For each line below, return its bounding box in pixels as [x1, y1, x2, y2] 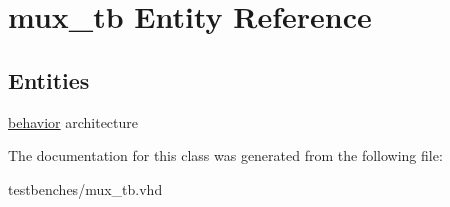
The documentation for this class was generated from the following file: [8, 145, 443, 166]
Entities [8, 64, 90, 95]
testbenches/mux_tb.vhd [8, 178, 163, 199]
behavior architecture [8, 111, 139, 132]
